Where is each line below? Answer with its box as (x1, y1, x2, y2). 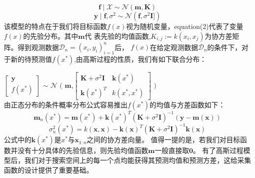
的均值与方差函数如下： (150, 100, 226, 110)
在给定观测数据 (150, 42, 198, 52)
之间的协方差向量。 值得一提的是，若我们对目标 (86, 134, 240, 145)
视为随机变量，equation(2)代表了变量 (126, 21, 243, 31)
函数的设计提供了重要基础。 (4, 164, 93, 175)
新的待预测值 (10, 53, 52, 64)
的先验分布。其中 (23, 30, 78, 41)
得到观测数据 (17, 42, 59, 52)
